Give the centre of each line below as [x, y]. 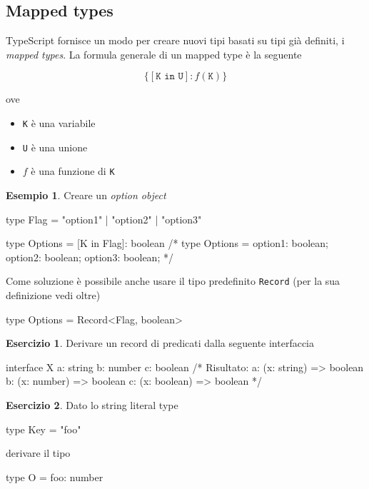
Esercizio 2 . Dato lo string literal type [92, 404]
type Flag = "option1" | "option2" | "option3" [104, 219]
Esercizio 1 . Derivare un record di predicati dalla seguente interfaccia [160, 343]
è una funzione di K [73, 171]
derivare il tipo [38, 453]
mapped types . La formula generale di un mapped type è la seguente [154, 54]
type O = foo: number [55, 477]
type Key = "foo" [44, 429]
